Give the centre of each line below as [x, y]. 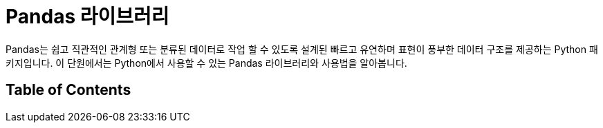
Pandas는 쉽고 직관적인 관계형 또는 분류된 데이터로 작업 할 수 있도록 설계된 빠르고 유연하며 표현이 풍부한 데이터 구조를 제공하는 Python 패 [302, 49]
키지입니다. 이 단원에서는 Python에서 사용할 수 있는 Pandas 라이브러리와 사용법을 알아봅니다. [206, 63]
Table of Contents [68, 90]
